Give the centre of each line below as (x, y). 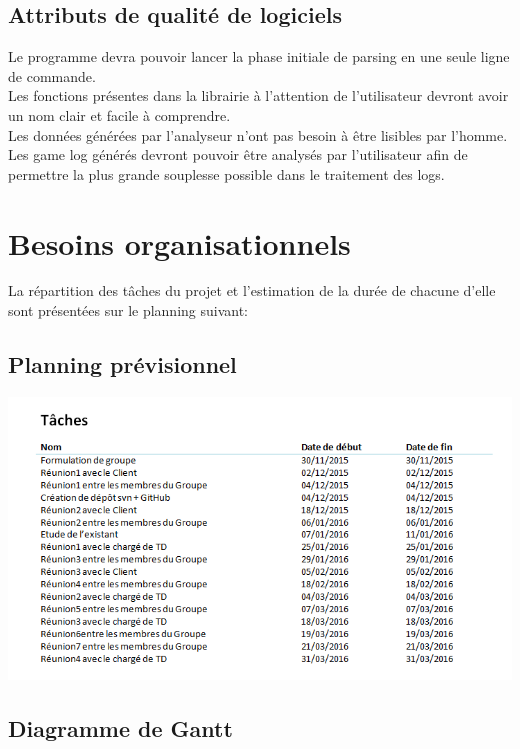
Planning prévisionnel (122, 364)
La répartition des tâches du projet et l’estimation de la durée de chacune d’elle (252, 290)
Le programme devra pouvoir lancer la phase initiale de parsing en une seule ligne (259, 56)
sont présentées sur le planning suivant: (128, 310)
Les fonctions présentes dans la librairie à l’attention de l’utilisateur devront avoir (258, 95)
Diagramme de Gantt (120, 728)
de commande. (52, 75)
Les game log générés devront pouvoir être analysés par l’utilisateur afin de (238, 154)
